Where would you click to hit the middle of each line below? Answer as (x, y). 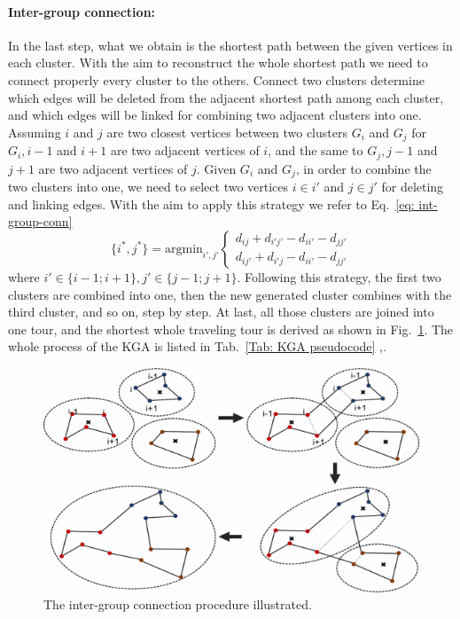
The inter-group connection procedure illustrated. (178, 604)
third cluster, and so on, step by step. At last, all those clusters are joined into (221, 312)
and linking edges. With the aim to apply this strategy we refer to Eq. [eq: (211, 204)
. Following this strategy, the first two (339, 276)
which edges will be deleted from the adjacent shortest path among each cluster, (226, 97)
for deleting (413, 187)
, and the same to (316, 150)
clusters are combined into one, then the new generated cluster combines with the (230, 294)
